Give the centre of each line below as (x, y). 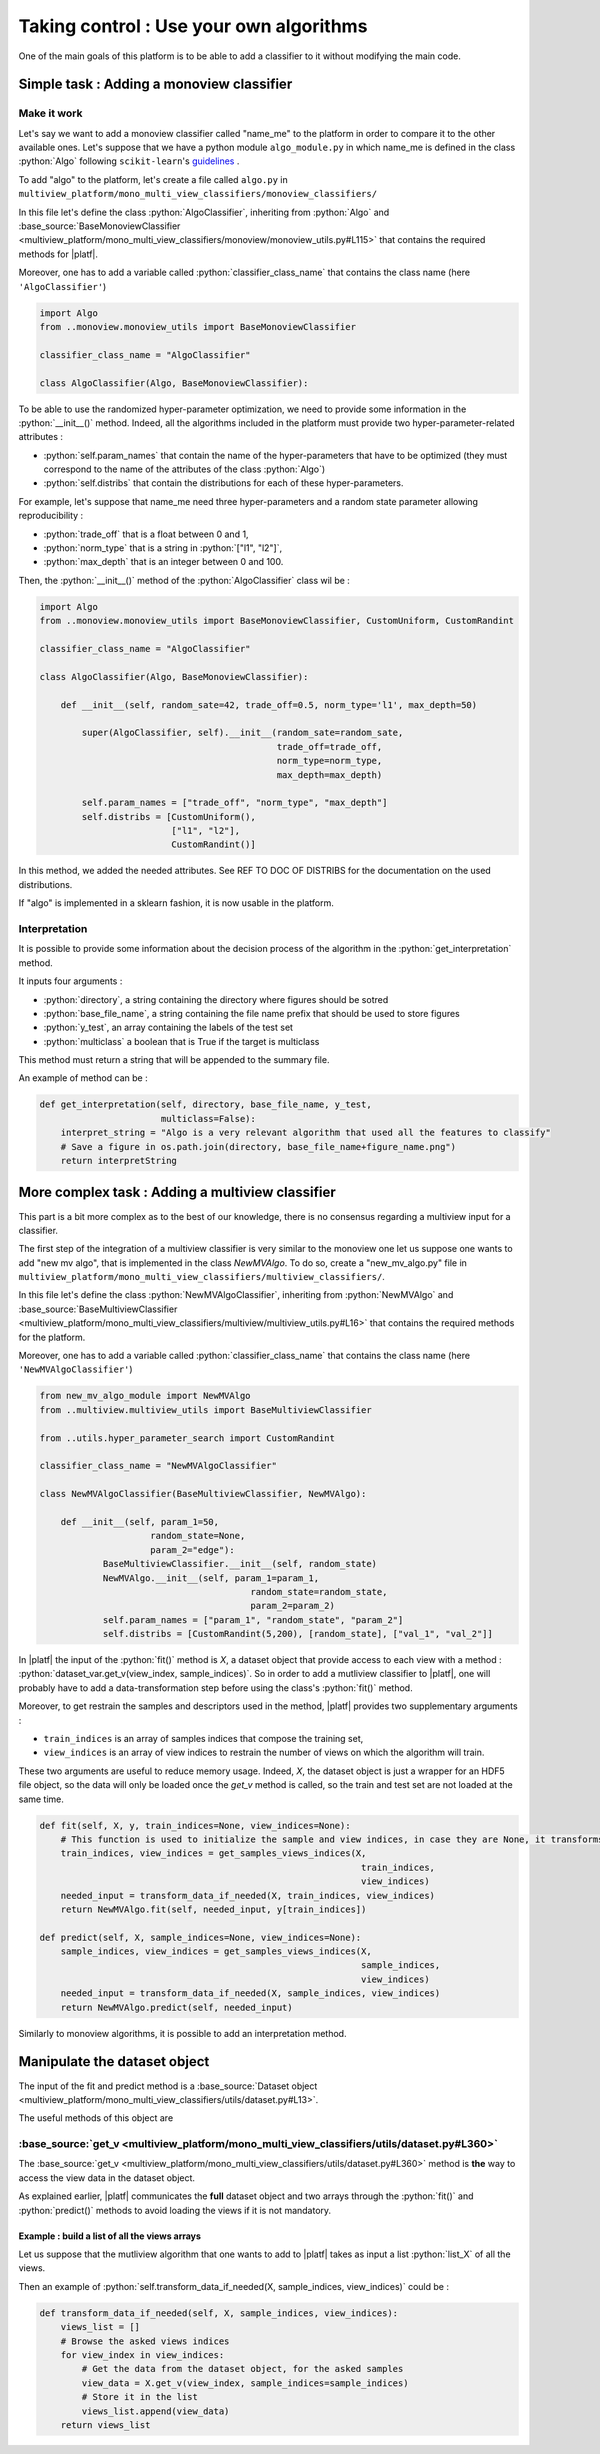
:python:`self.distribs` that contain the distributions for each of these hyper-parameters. (223, 483)
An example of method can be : (83, 1078)
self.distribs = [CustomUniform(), (169, 816)
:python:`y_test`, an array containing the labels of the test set (168, 1027)
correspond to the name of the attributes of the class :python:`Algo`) (184, 469)
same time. (41, 1799)
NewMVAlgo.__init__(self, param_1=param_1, (211, 1578)
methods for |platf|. (58, 254)
